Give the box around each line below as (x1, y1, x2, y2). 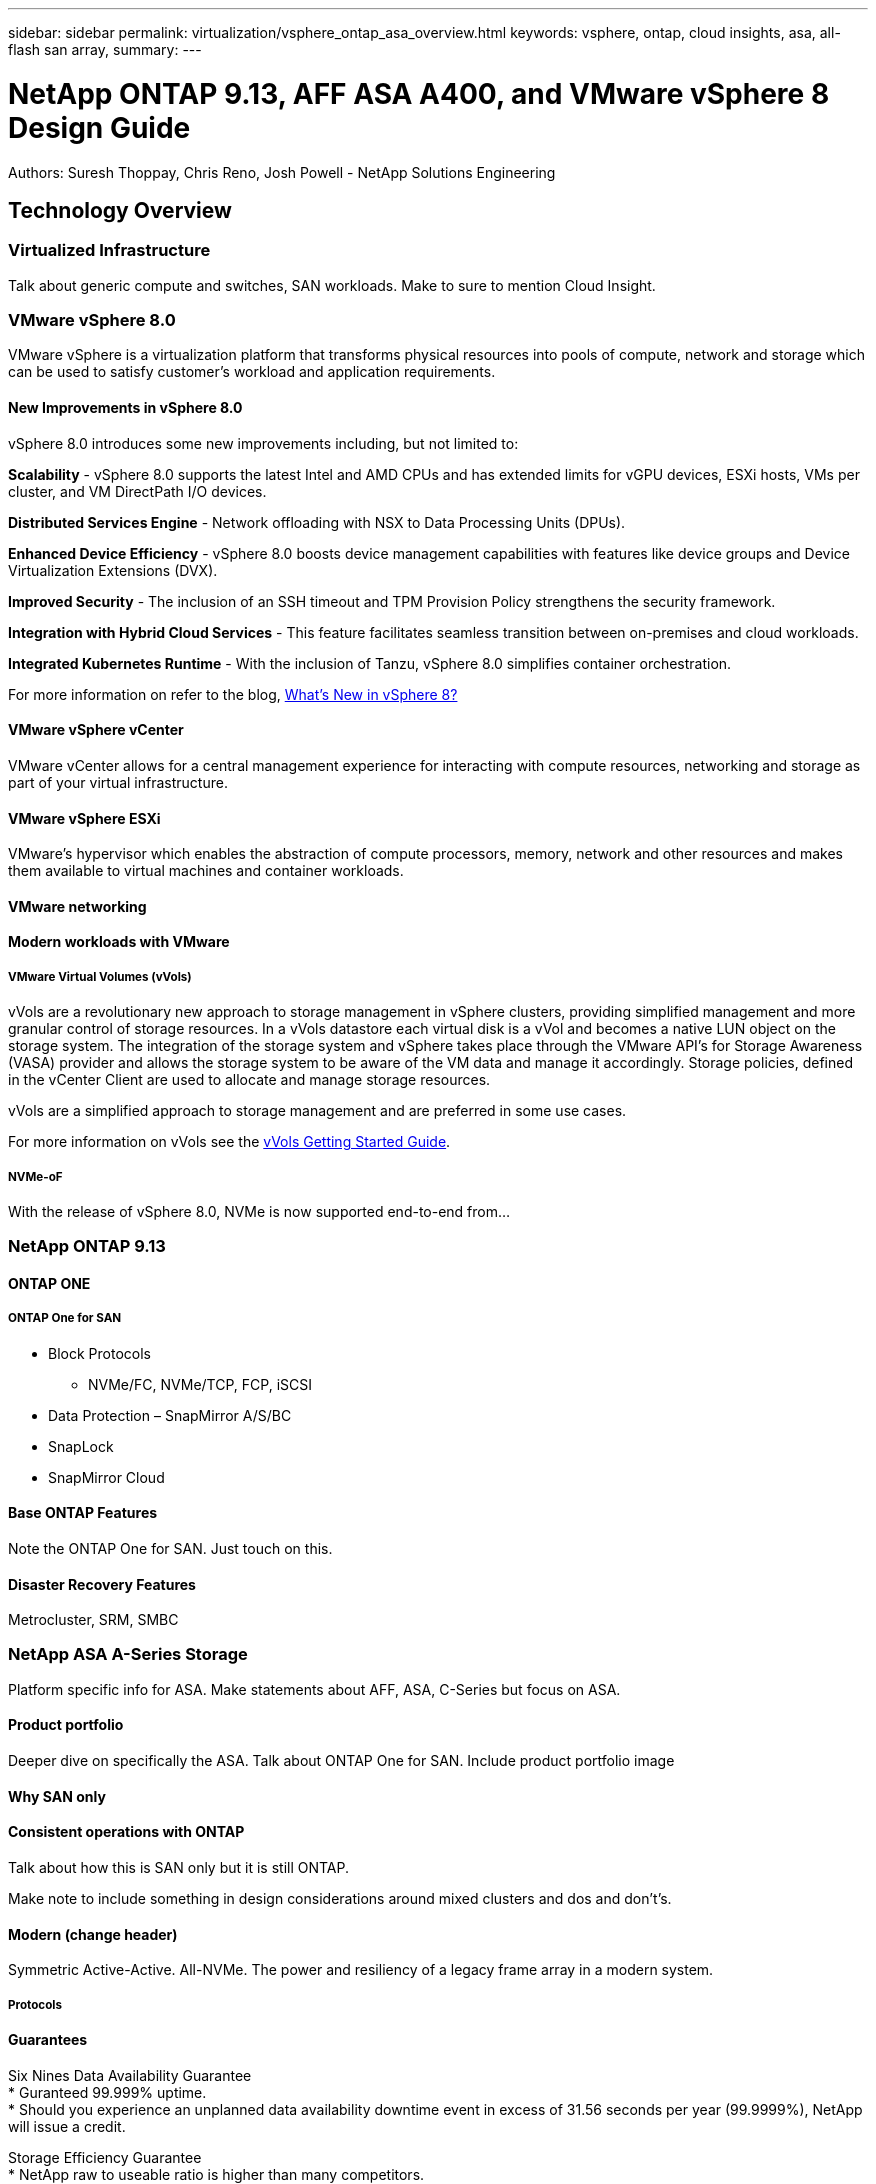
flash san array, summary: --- (8, 41, 202, 58)
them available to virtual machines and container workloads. (8, 862, 404, 880)
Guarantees (8, 2030, 88, 2048)
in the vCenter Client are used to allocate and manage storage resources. (8, 1071, 491, 1089)
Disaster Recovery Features (8, 1575, 196, 1593)
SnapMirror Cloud (48, 1468, 165, 1486)
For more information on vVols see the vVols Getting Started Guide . (8, 1133, 451, 1151)
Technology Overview (8, 197, 232, 223)
